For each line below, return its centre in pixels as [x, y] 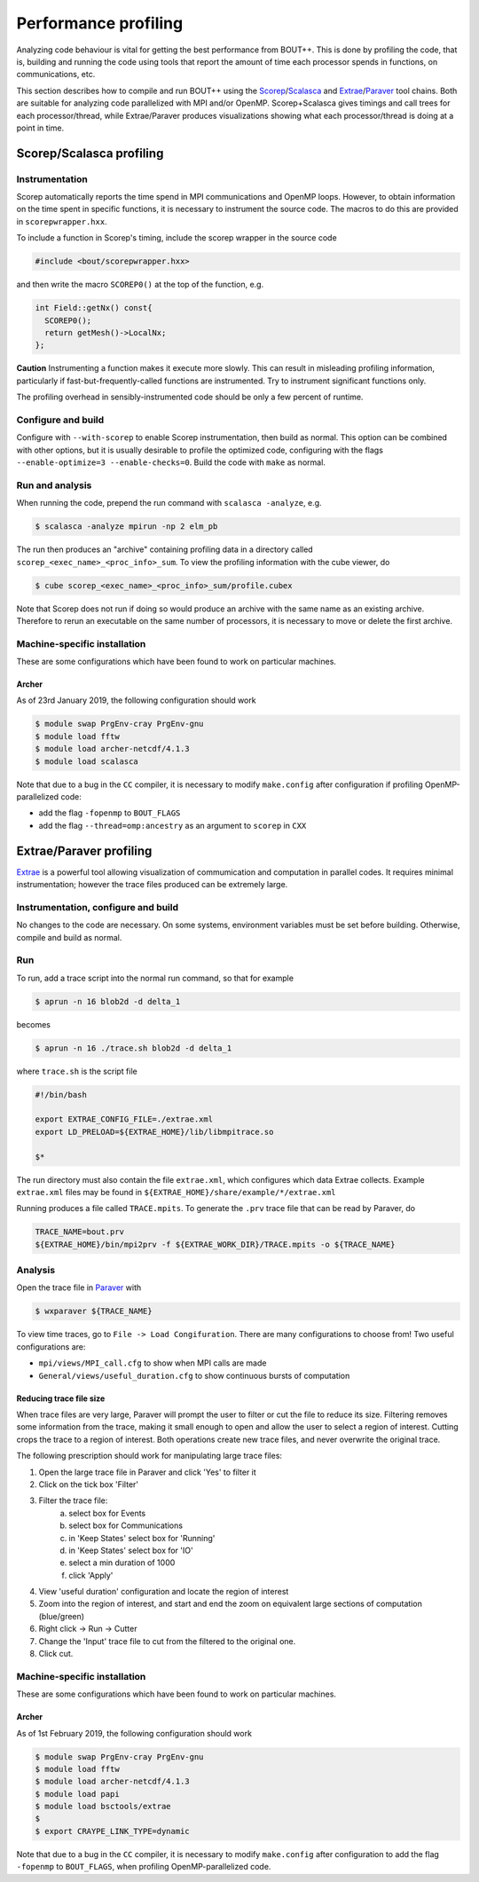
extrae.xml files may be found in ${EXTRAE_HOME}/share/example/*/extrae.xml [176, 1192]
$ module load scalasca [87, 761]
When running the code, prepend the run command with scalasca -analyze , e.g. [169, 503]
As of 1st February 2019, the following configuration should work [134, 1733]
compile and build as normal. [69, 937]
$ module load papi [77, 1794]
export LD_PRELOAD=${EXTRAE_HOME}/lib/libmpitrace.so [154, 1132]
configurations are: [51, 1347]
